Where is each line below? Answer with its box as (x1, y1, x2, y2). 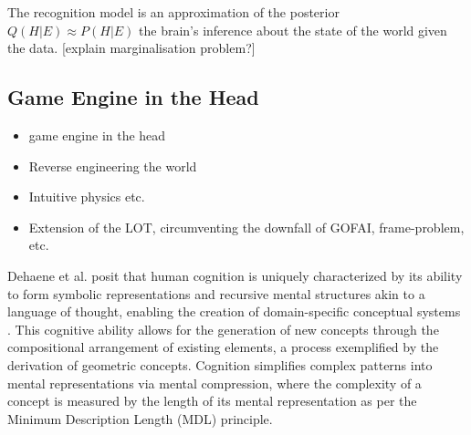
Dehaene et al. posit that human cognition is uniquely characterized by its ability (7, 265, 463, 285)
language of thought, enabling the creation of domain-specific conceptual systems (7, 302, 461, 321)
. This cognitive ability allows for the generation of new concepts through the (7, 319, 439, 338)
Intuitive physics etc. (28, 187, 145, 206)
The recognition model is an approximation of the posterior (7, 3, 340, 21)
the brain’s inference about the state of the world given (139, 20, 447, 39)
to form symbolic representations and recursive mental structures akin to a (7, 284, 425, 303)
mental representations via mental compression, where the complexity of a (7, 373, 422, 392)
